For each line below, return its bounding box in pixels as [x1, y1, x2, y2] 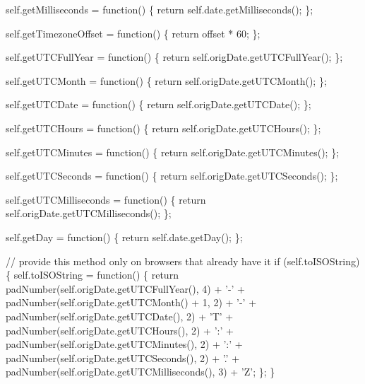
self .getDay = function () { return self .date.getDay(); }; [6, 229, 243, 244]
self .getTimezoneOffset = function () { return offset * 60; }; [6, 25, 261, 40]
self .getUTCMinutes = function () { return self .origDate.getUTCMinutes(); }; [6, 144, 340, 159]
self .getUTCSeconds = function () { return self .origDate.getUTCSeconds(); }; [6, 168, 338, 183]
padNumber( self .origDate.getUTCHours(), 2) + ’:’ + [6, 322, 234, 337]
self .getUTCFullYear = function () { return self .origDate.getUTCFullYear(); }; [6, 50, 343, 64]
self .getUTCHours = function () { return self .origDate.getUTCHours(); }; [6, 120, 321, 135]
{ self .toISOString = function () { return [6, 267, 179, 282]
